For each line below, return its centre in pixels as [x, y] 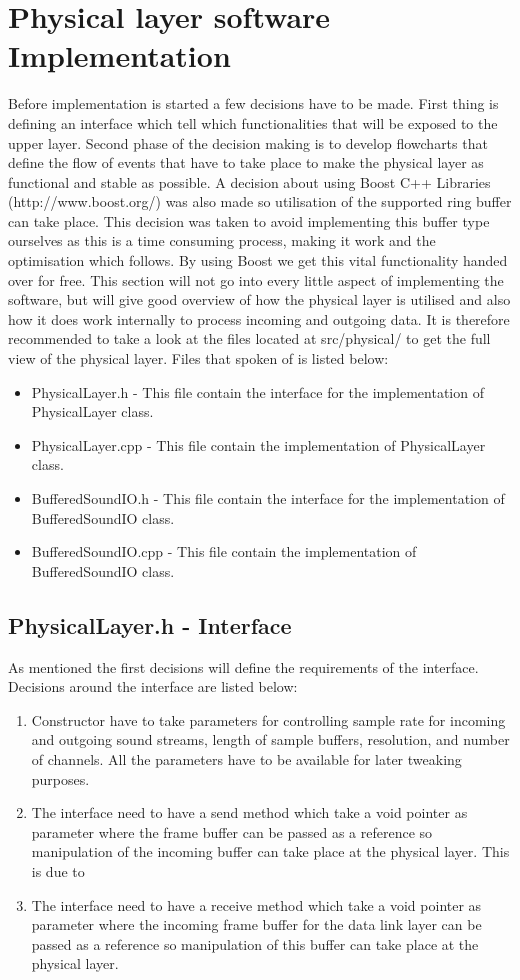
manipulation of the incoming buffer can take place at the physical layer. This [270, 851]
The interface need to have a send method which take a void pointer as [249, 812]
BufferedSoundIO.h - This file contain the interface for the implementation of [268, 498]
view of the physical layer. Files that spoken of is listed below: [198, 358]
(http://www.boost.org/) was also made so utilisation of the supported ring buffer [260, 201]
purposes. [60, 778]
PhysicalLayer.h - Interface [150, 624]
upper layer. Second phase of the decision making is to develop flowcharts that [248, 142]
